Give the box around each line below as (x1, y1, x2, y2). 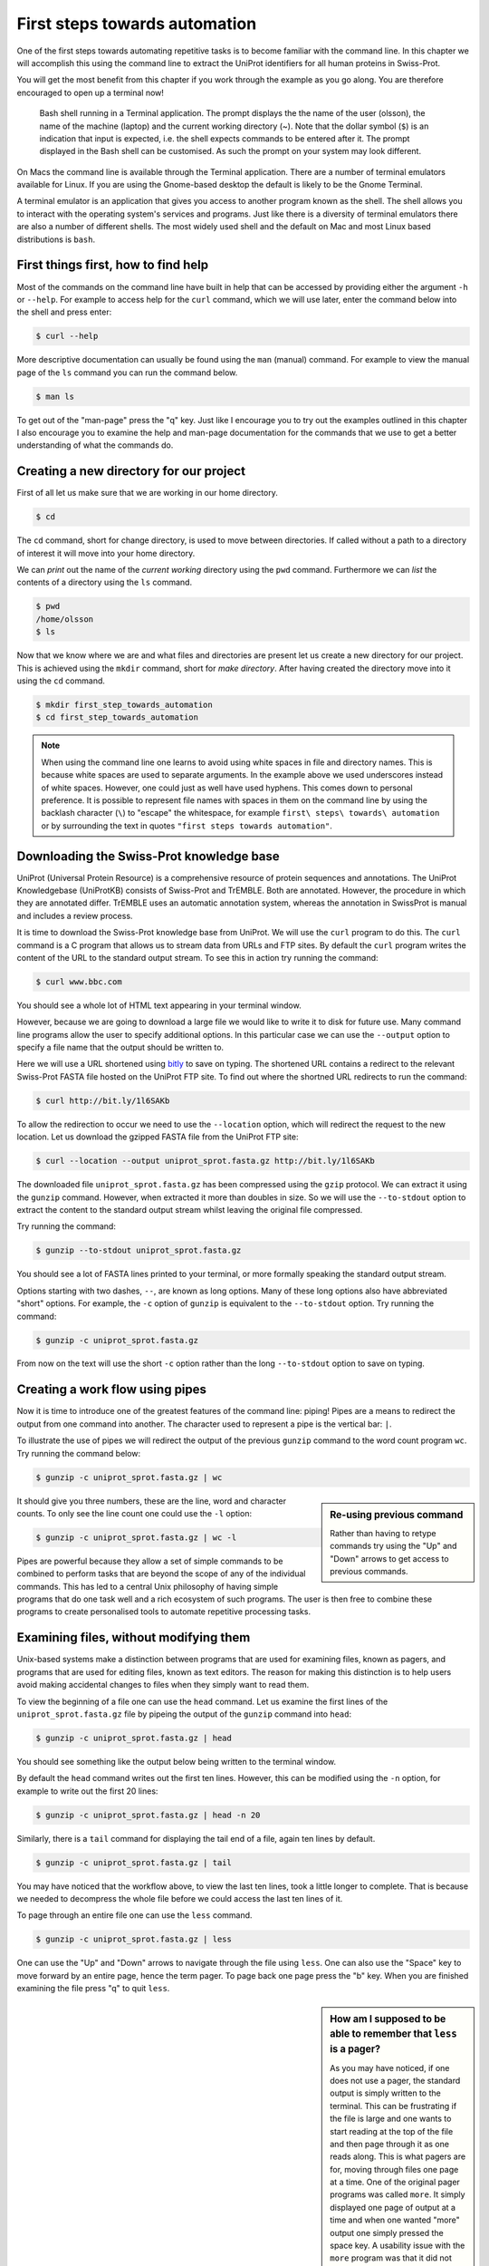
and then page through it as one (330, 2138, 450, 2149)
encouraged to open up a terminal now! (16, 87, 165, 98)
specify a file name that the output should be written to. (16, 1042, 225, 1053)
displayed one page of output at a (330, 2202, 456, 2213)
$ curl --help (35, 331, 99, 342)
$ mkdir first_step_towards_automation (35, 699, 213, 710)
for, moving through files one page (330, 2164, 459, 2174)
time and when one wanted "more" (330, 2214, 461, 2225)
